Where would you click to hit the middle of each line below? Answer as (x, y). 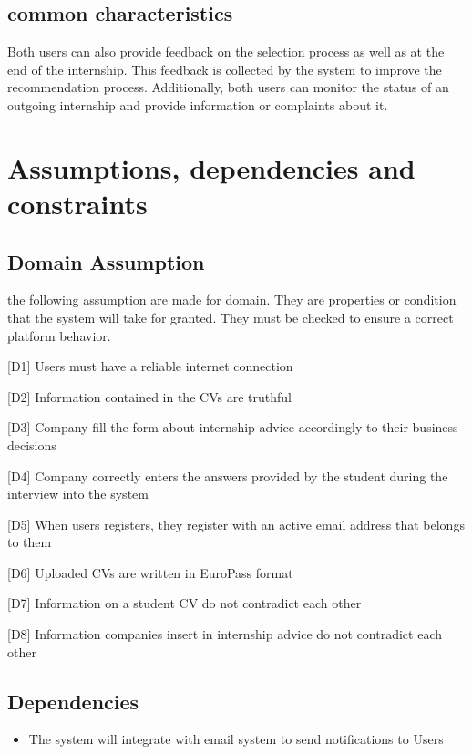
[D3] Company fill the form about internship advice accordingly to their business (233, 427)
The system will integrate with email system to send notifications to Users (236, 739)
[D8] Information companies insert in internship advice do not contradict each (225, 634)
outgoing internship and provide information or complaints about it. (198, 104)
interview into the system (78, 494)
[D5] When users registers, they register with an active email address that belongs (236, 524)
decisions (32, 444)
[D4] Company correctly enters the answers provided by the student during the (228, 475)
